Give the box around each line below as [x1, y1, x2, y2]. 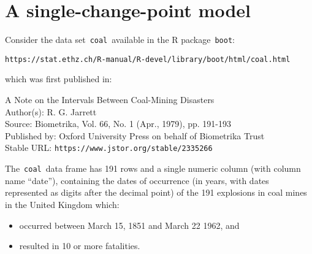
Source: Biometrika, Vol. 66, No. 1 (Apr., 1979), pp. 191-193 [5, 117, 231, 130]
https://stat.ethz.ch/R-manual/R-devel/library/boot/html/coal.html [5, 55, 291, 64]
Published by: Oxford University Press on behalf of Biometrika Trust [5, 129, 265, 142]
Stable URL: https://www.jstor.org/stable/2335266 [5, 141, 213, 154]
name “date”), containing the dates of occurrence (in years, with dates [5, 174, 269, 187]
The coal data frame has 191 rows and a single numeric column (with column [5, 162, 301, 175]
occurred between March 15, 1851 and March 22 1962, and [19, 218, 240, 231]
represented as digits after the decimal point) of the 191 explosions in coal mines [5, 186, 307, 199]
